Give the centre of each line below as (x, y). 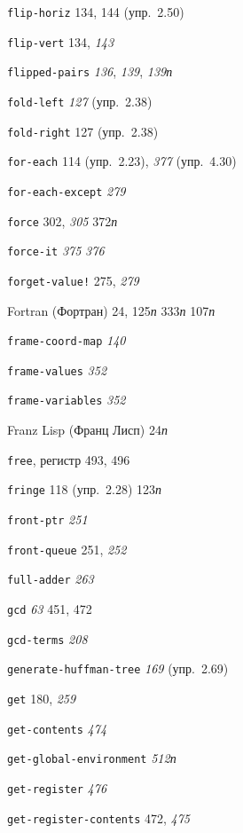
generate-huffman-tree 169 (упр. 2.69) (118, 668)
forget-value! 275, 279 (73, 280)
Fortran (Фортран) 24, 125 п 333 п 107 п (111, 310)
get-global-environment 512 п (92, 758)
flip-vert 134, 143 (61, 41)
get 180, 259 (42, 698)
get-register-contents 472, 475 (99, 817)
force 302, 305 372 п (63, 220)
